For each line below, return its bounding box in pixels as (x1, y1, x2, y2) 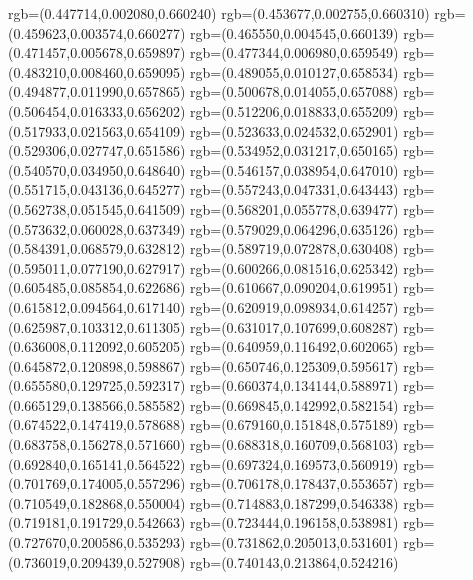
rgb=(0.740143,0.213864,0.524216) (190, 551, 399, 572)
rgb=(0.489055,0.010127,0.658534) (190, 61, 399, 82)
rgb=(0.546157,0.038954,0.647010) (190, 159, 399, 180)
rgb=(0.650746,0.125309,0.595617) (190, 355, 399, 376)
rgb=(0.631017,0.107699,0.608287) (190, 316, 399, 337)
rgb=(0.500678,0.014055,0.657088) (190, 81, 399, 102)
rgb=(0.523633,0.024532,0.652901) (190, 120, 399, 141)
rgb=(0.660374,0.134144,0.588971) (190, 375, 399, 396)
